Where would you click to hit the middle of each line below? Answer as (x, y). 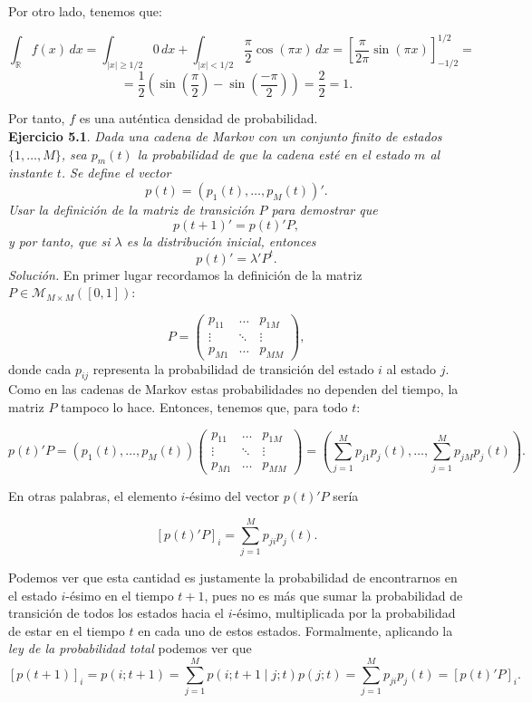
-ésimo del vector (232, 496)
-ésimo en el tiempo (120, 595)
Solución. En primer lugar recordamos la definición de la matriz (185, 274)
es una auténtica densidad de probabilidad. (198, 118)
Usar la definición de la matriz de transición (131, 209)
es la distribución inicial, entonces (221, 241)
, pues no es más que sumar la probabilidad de (334, 595)
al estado (411, 368)
